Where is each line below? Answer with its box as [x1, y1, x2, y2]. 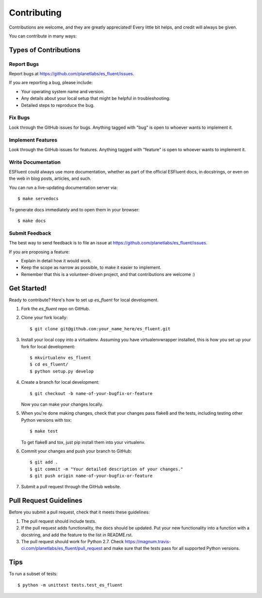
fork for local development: [21, 343, 75, 349]
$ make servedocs [17, 196, 59, 202]
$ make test [30, 428, 58, 434]
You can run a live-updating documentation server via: [9, 185, 118, 190]
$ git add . [30, 460, 58, 465]
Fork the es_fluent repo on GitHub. [21, 306, 90, 312]
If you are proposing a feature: [9, 249, 70, 255]
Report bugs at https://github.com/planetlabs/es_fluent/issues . [9, 71, 134, 77]
